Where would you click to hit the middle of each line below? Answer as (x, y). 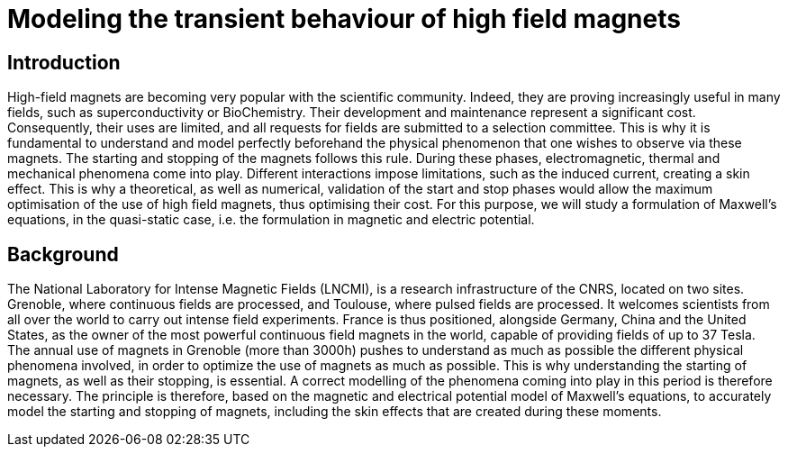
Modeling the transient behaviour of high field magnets (344, 19)
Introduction (64, 62)
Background (63, 254)
